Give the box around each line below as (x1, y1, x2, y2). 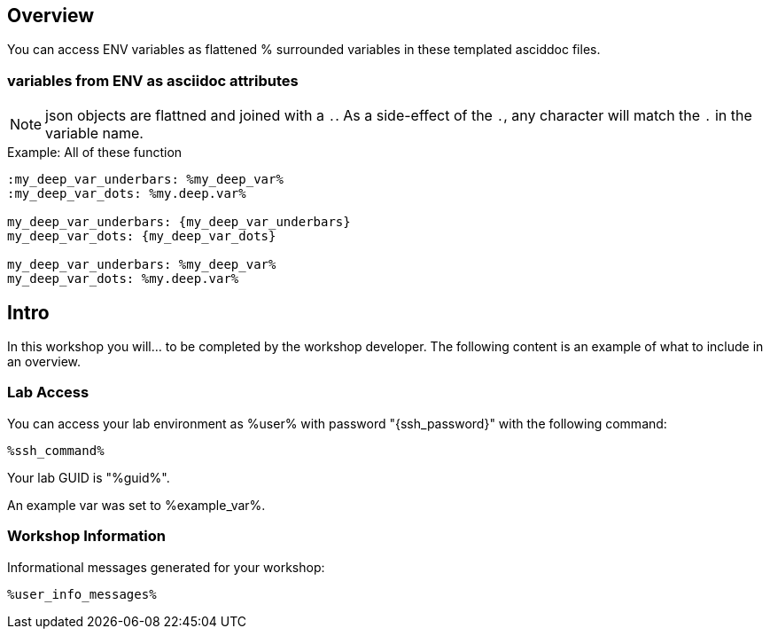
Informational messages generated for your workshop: (7, 559, 325, 575)
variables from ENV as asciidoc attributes (7, 71, 299, 90)
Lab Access (7, 383, 89, 402)
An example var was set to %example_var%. (7, 497, 266, 513)
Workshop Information (7, 527, 166, 546)
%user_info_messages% (7, 586, 157, 601)
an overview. (7, 354, 82, 370)
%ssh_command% (7, 443, 105, 458)
